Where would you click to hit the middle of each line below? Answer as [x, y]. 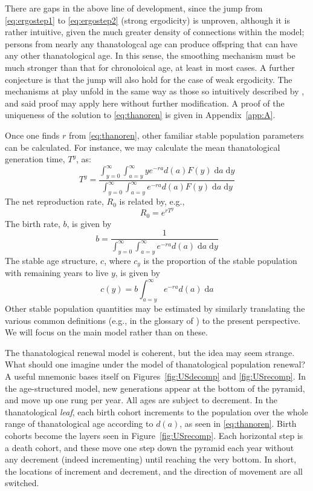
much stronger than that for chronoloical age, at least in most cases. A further [150, 67]
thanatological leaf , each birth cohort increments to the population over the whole [156, 411]
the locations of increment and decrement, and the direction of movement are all [154, 471]
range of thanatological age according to [79, 423]
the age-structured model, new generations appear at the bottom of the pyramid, [155, 388]
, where [118, 260]
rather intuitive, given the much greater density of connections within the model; [155, 32]
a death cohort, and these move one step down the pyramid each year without [150, 447]
